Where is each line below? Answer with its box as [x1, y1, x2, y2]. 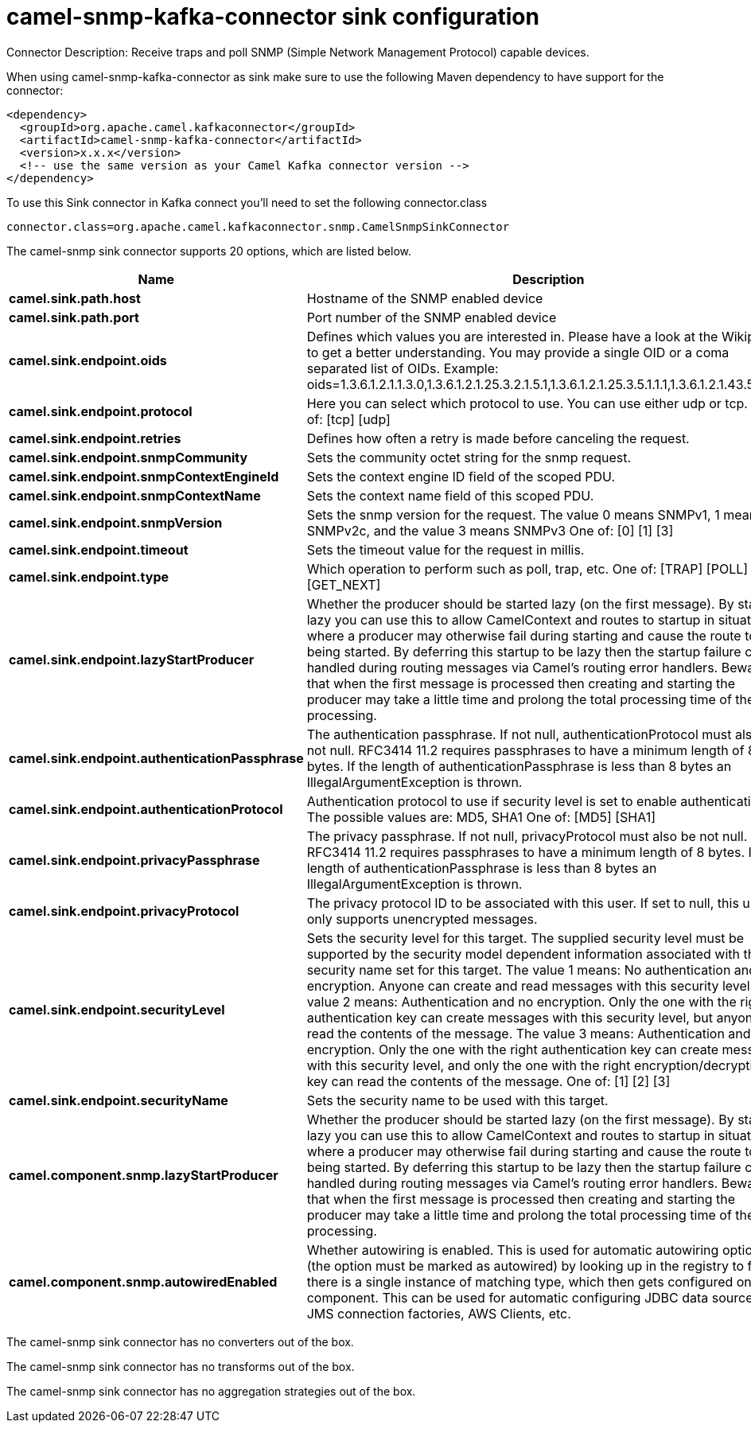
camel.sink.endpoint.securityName [9, 1092, 228, 1108]
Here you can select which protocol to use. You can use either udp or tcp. [306, 395, 748, 411]
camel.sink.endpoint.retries [9, 430, 181, 446]
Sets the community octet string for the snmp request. [306, 449, 632, 465]
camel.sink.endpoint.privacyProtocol [9, 902, 239, 919]
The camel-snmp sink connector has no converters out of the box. [6, 1334, 354, 1349]
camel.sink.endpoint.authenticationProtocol [9, 800, 283, 817]
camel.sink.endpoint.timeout [9, 541, 189, 558]
